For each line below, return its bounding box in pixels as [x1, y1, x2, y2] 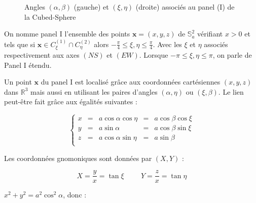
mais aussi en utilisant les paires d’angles [30, 86, 158, 97]
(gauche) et [74, 2, 109, 12]
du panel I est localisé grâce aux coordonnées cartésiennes [41, 76, 221, 87]
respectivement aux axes [4, 50, 80, 60]
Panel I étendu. [4, 59, 52, 70]
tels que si [4, 38, 35, 49]
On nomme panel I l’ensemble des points [4, 28, 130, 39]
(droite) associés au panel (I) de [135, 2, 235, 12]
